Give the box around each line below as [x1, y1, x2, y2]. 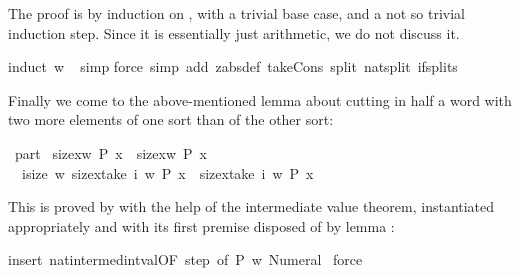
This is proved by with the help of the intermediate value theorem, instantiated [8, 196, 495, 217]
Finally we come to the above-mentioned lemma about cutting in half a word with [8, 89, 512, 110]
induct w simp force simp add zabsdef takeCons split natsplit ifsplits [8, 56, 458, 77]
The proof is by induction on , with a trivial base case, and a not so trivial [8, 3, 466, 23]
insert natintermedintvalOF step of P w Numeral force [8, 249, 363, 270]
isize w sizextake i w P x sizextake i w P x [21, 162, 314, 183]
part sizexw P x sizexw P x [14, 142, 207, 163]
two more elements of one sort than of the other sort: [8, 109, 334, 130]
